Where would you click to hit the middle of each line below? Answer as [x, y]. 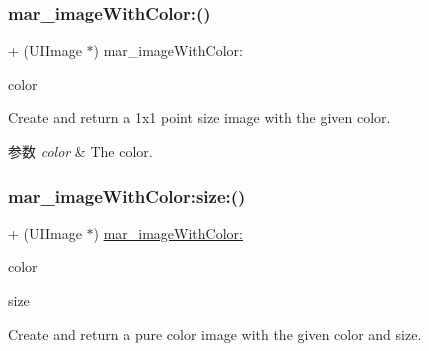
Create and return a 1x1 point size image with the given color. [199, 117]
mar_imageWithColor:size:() [127, 195]
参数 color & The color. [80, 151]
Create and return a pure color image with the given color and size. [215, 333]
